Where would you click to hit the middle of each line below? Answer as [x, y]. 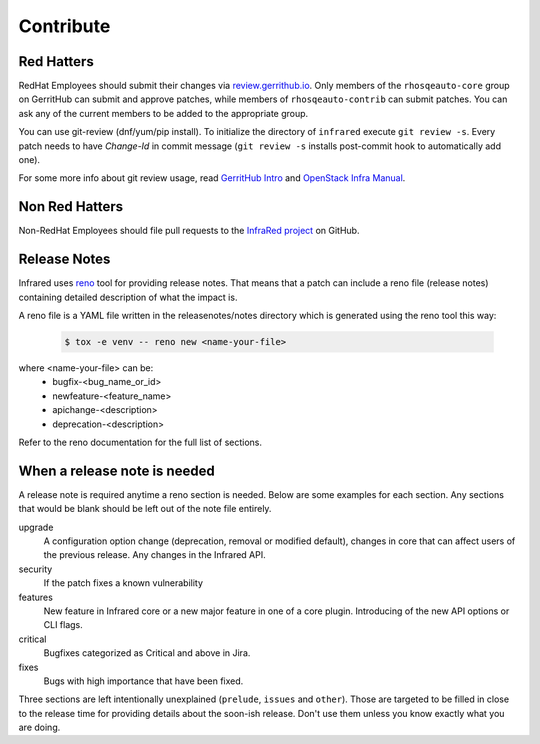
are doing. [39, 727]
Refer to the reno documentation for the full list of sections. [140, 442]
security [35, 569]
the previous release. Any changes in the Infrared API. [155, 555]
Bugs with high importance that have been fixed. [143, 681]
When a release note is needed [116, 470]
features [36, 597]
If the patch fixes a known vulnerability [123, 583]
